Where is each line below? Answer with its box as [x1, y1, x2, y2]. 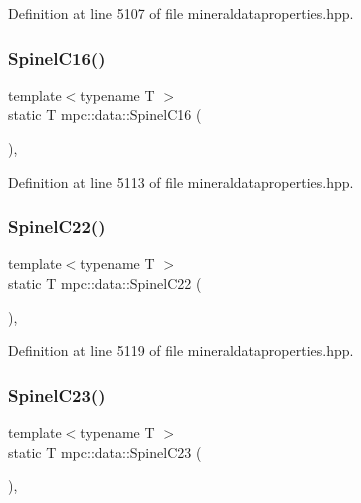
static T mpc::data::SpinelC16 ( [8, 104, 202, 125]
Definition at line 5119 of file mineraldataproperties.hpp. [8, 340, 354, 361]
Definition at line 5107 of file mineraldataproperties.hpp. [8, 3, 354, 23]
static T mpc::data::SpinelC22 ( [8, 273, 202, 293]
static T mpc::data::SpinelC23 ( [8, 441, 202, 462]
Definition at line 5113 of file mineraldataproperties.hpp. [8, 171, 354, 192]
